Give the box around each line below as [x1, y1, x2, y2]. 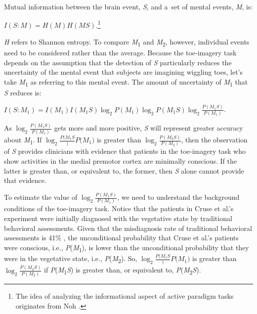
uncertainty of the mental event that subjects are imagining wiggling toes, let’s [4, 67, 243, 77]
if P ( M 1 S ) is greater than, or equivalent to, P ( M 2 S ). [44, 265, 201, 276]
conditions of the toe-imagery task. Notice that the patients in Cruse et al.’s [4, 203, 234, 214]
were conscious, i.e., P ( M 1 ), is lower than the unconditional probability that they [4, 242, 249, 254]
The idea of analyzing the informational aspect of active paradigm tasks [15, 291, 234, 301]
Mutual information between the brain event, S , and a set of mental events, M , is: [4, 1, 253, 11]
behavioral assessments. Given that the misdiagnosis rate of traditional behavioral [4, 223, 252, 233]
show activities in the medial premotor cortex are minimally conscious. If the [4, 155, 237, 166]
